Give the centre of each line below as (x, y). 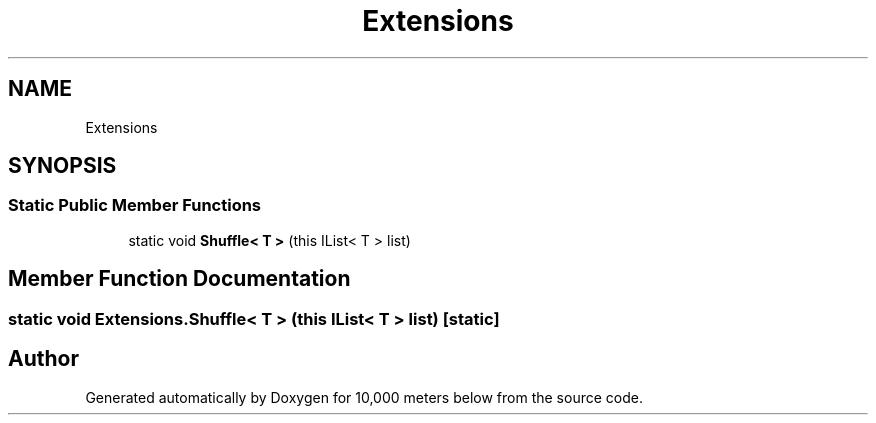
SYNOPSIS (62, 166)
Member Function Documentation (179, 279)
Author (43, 359)
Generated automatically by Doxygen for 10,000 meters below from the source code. (364, 397)
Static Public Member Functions (135, 205)
